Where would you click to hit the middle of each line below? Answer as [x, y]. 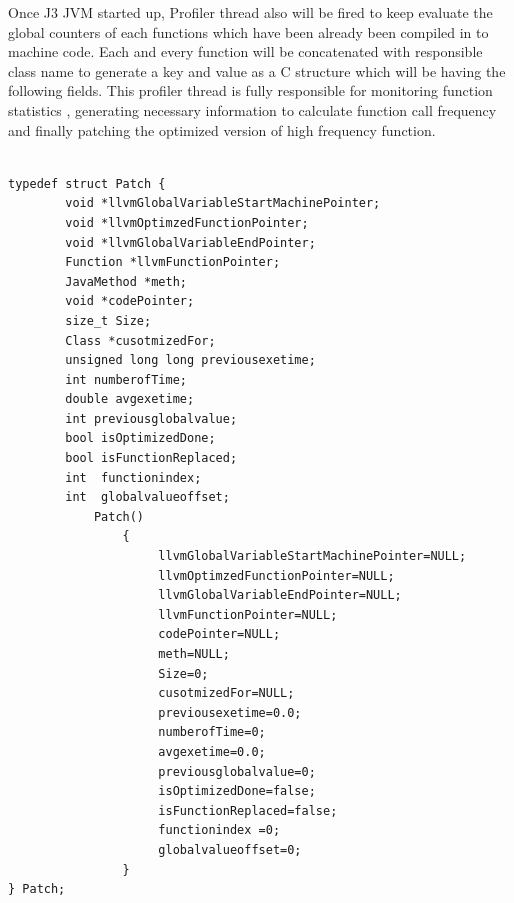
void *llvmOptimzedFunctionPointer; [187, 222]
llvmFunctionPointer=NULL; [248, 614]
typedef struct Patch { [87, 183]
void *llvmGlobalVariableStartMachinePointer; [223, 203]
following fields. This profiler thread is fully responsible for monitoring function [250, 90]
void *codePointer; [130, 301]
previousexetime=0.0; [230, 712]
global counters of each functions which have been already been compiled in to [248, 31]
